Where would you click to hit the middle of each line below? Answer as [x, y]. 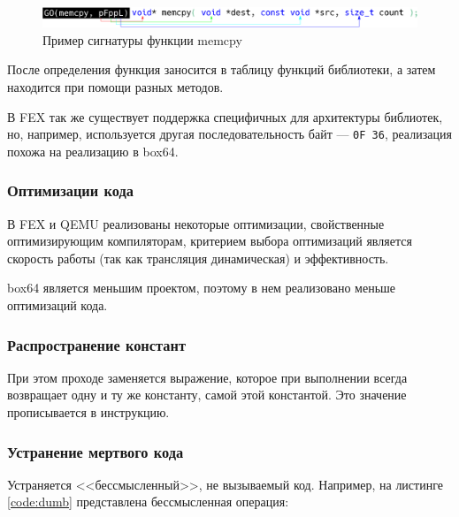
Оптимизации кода [70, 190]
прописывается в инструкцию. [88, 412]
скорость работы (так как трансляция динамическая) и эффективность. [198, 258]
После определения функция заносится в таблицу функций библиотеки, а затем [222, 69]
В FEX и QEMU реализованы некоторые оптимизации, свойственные [196, 223]
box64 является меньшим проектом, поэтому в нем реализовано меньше [202, 288]
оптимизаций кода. [57, 305]
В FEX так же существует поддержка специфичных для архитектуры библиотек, [225, 116]
